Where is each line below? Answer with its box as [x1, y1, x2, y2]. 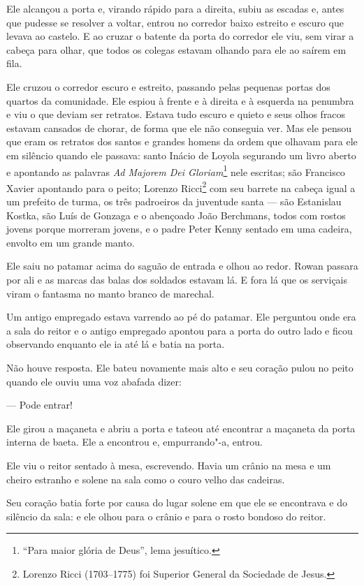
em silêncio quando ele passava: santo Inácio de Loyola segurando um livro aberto [6, 147, 356, 162]
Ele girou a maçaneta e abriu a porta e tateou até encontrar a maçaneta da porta [6, 420, 356, 435]
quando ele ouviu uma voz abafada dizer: [6, 374, 182, 388]
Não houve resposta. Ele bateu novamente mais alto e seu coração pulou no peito [6, 360, 354, 374]
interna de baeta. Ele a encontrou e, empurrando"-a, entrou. [6, 434, 263, 449]
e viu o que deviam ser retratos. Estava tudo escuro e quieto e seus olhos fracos [6, 107, 346, 122]
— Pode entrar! [6, 397, 73, 412]
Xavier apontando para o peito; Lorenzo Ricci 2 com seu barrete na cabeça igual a [6, 178, 356, 195]
